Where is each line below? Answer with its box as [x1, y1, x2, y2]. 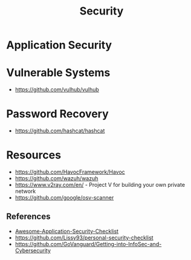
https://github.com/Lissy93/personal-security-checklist [15, 234, 154, 241]
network [15, 187, 36, 195]
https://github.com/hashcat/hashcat [15, 127, 105, 134]
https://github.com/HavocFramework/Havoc [15, 168, 125, 175]
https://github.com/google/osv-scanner [15, 194, 114, 201]
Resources [6, 148, 62, 162]
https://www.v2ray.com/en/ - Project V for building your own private [15, 181, 186, 188]
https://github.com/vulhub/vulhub [15, 86, 100, 93]
